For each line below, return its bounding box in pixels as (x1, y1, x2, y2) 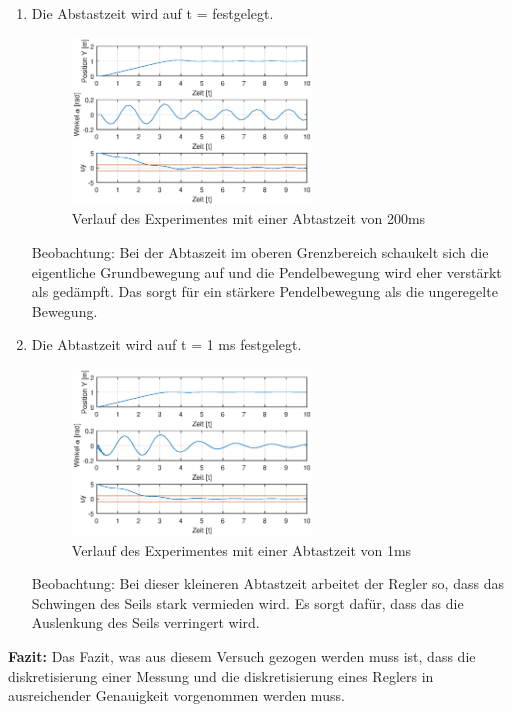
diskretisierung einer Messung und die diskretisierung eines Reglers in (8, 665, 434, 686)
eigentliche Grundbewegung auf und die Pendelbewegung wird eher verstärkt (31, 261, 502, 282)
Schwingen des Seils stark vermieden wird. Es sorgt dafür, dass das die (31, 592, 464, 613)
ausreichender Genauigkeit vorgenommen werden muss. (8, 685, 345, 706)
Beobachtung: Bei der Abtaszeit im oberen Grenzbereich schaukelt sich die (31, 241, 489, 262)
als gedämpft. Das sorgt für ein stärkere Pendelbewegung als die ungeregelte (31, 281, 498, 302)
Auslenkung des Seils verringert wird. (31, 612, 260, 633)
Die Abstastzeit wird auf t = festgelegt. (31, 3, 274, 23)
